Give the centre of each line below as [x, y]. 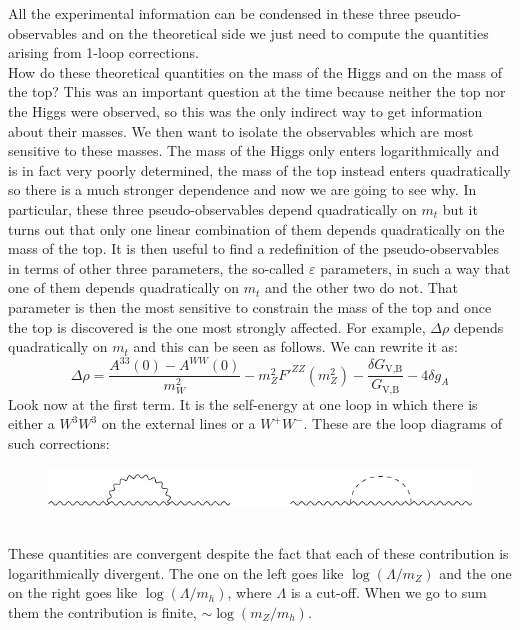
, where [249, 592]
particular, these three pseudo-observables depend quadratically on [212, 208]
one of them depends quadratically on [124, 287]
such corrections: [59, 442]
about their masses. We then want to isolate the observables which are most [241, 130]
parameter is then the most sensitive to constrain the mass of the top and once [250, 306]
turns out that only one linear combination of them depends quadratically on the [256, 228]
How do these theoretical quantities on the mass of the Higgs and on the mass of [255, 71]
